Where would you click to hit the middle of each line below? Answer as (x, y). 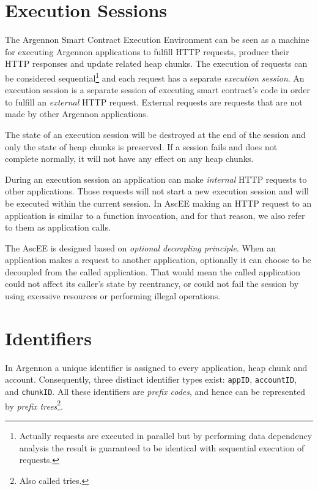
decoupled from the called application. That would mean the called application (153, 271)
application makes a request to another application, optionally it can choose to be (158, 260)
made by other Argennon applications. (77, 114)
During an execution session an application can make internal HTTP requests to (156, 179)
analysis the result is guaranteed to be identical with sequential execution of (162, 447)
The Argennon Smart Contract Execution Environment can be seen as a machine (157, 40)
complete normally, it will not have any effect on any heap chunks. (129, 159)
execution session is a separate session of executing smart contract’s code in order (158, 90)
